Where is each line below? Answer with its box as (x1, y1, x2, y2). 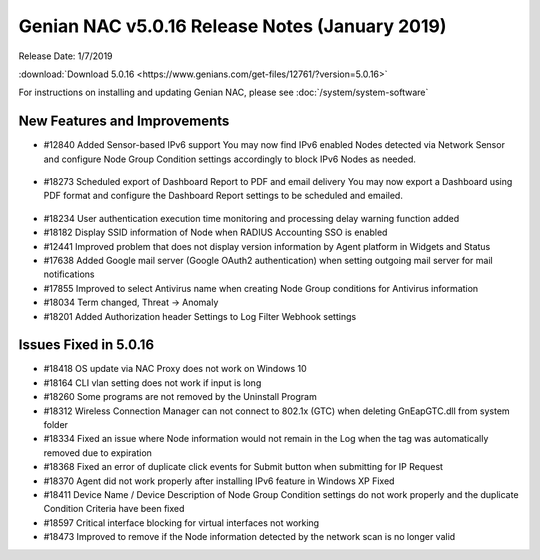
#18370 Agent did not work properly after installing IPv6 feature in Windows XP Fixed (43, 475, 395, 487)
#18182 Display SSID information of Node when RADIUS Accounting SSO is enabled (43, 226, 388, 239)
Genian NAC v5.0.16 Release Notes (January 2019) (18, 15, 447, 37)
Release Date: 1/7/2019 (18, 50, 114, 62)
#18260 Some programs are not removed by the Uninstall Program (43, 391, 317, 403)
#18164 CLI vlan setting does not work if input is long (43, 376, 262, 389)
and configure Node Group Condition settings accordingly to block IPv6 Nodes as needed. (43, 153, 417, 165)
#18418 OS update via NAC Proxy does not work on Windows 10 (43, 363, 307, 375)
